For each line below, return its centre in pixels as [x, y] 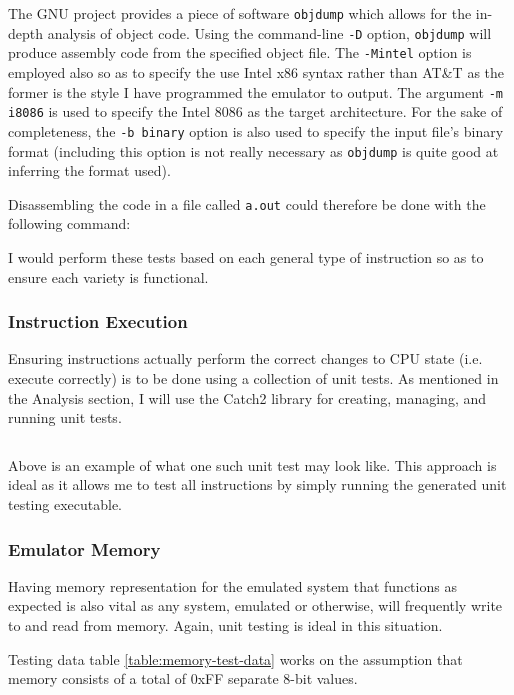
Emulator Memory [84, 548]
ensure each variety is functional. [108, 276]
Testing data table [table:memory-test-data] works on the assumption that [235, 658]
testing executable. [65, 504]
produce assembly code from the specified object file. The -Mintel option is [240, 52]
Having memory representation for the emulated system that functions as [232, 585]
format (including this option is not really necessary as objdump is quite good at [253, 150]
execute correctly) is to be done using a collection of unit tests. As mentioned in [253, 378]
